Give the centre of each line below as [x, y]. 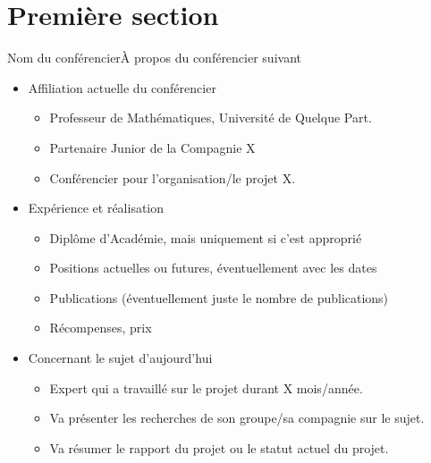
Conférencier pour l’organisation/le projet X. [173, 177]
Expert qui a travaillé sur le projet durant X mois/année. [206, 387]
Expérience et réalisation [96, 208]
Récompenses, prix [101, 328]
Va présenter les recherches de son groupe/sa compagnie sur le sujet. [237, 418]
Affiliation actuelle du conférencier [122, 87]
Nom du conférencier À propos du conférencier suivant [154, 58]
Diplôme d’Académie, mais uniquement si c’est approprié [206, 237]
